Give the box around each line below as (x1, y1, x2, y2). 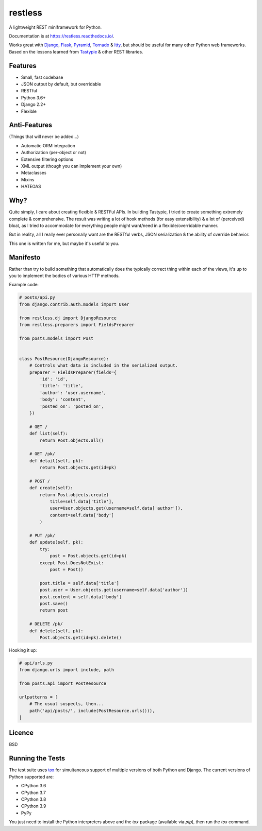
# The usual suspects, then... (29, 701, 104, 707)
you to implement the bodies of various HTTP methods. (9, 273, 120, 278)
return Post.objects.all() (39, 437, 104, 443)
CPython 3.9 (21, 803, 46, 809)
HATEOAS (21, 184, 41, 190)
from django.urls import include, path (19, 667, 114, 673)
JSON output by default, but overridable (21, 81, 101, 87)
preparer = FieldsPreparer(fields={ (29, 369, 116, 375)
